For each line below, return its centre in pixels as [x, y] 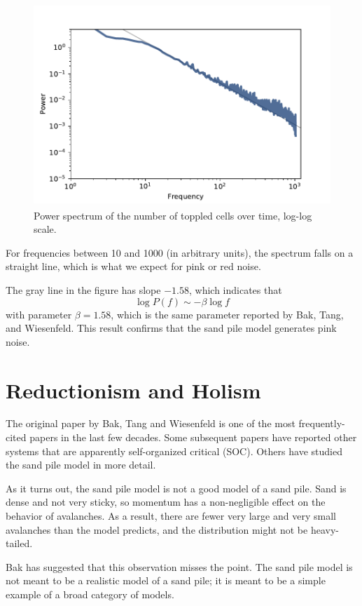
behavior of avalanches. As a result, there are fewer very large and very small [171, 516]
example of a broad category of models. [90, 594]
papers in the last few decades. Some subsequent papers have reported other [193, 437]
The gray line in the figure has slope [83, 289]
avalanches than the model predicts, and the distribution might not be [157, 529]
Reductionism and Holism [133, 390]
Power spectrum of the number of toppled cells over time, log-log [173, 215]
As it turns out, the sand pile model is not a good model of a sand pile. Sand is [176, 488]
